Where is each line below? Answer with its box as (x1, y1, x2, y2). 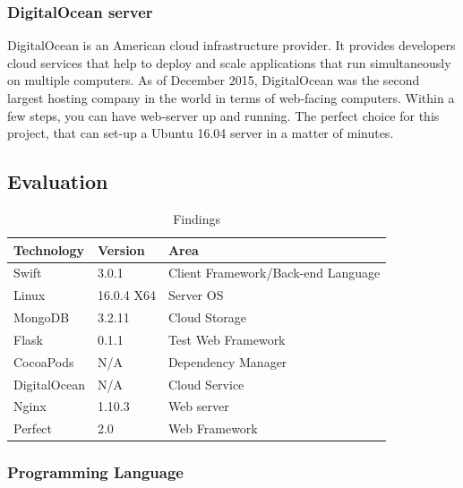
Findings (173, 209, 220, 227)
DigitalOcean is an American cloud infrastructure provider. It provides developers (7, 36, 456, 55)
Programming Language (7, 461, 184, 484)
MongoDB (13, 308, 70, 327)
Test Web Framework (167, 330, 286, 348)
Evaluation (7, 167, 108, 195)
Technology (13, 240, 84, 259)
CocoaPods (13, 352, 74, 371)
